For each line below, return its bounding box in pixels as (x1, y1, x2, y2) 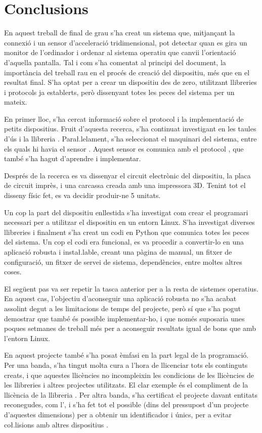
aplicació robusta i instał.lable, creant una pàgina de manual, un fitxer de (4, 247, 232, 257)
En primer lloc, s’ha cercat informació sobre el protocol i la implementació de (4, 113, 244, 124)
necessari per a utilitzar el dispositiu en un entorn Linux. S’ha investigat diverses (4, 217, 255, 227)
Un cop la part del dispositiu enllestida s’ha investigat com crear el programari (4, 207, 248, 217)
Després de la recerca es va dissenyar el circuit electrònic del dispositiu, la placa (4, 170, 251, 180)
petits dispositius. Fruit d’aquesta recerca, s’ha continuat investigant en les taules (4, 123, 256, 134)
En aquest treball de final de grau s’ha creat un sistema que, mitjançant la (4, 27, 235, 38)
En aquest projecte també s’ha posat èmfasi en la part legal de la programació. (4, 350, 249, 360)
